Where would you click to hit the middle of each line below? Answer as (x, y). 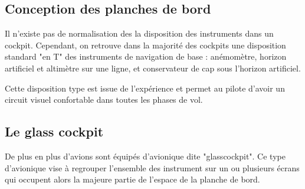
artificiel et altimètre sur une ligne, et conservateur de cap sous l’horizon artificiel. (153, 68)
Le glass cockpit (54, 131)
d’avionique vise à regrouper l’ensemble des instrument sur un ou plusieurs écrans (152, 167)
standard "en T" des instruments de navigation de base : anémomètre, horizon (146, 56)
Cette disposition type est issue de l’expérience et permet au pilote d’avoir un (145, 88)
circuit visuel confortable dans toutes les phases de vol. (104, 100)
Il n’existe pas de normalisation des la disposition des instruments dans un (139, 33)
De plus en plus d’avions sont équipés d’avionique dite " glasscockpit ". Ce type (145, 156)
